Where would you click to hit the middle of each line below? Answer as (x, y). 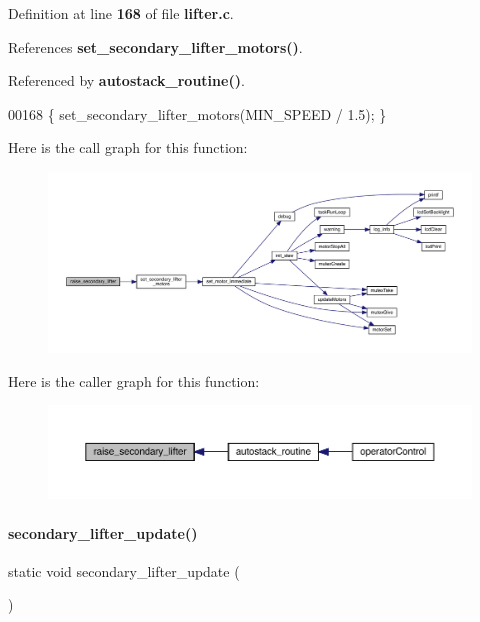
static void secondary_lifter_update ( (124, 570)
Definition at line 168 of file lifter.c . (121, 13)
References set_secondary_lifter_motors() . (155, 46)
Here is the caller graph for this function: (134, 380)
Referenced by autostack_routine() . (126, 80)
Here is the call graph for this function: (128, 147)
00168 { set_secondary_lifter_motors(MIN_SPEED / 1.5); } (197, 113)
